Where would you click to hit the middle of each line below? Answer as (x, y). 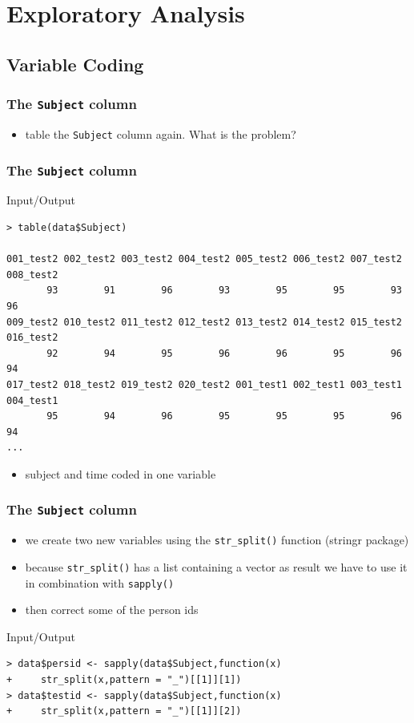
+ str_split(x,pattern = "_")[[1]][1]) (124, 680)
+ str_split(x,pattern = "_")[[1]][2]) (124, 711)
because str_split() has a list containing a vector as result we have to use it (216, 566)
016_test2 (32, 338)
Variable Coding (75, 64)
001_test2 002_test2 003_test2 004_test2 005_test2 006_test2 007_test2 (204, 259)
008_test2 (32, 275)
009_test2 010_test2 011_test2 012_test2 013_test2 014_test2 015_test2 (204, 322)
